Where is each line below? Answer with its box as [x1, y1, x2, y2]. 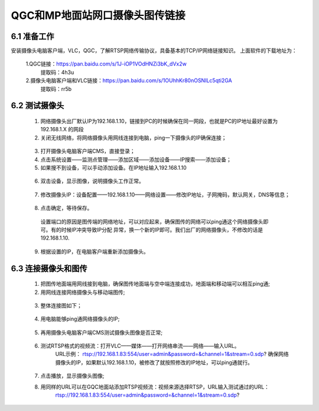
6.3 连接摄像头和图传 [11, 263, 88, 273]
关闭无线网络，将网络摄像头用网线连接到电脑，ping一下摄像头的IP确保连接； [40, 134, 227, 141]
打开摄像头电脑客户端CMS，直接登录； [40, 148, 135, 155]
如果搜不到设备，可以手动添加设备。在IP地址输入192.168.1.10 [40, 164, 187, 171]
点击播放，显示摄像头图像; [40, 373, 105, 380]
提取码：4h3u [40, 69, 74, 76]
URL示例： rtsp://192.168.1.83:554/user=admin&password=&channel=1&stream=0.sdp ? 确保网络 [55, 351, 289, 358]
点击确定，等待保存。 [40, 205, 93, 212]
